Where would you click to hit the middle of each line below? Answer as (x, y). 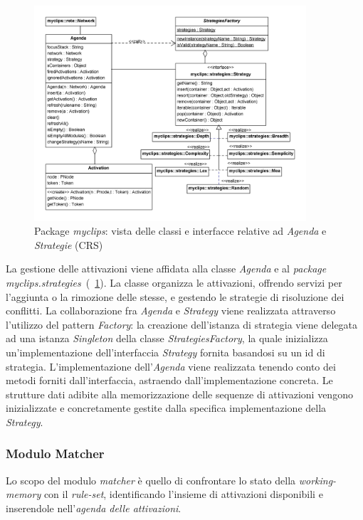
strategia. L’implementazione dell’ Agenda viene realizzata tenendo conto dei (171, 366)
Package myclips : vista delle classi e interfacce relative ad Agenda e (180, 231)
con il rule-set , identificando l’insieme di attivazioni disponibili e (183, 494)
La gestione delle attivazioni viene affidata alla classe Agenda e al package (166, 269)
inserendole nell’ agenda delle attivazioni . (94, 508)
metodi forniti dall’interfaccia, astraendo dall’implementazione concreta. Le (169, 380)
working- (317, 480)
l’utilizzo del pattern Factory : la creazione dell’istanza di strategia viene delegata (182, 324)
